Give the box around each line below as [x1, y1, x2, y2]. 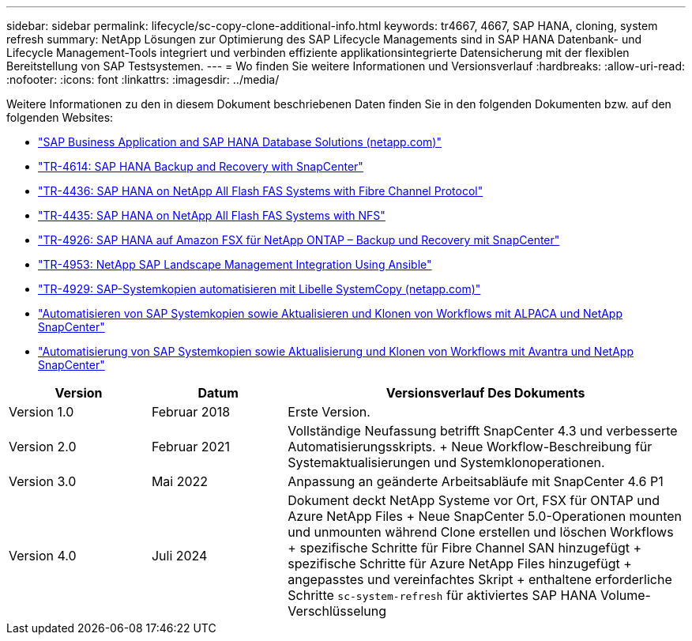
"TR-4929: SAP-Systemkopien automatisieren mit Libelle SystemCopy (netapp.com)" [38, 282, 481, 296]
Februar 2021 [151, 439, 230, 454]
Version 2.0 [9, 439, 77, 454]
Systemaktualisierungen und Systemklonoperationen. [288, 454, 605, 470]
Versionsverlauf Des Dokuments [385, 385, 585, 401]
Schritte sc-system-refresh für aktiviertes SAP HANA [288, 587, 597, 603]
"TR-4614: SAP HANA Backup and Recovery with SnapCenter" [38, 160, 363, 173]
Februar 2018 [151, 404, 231, 420]
